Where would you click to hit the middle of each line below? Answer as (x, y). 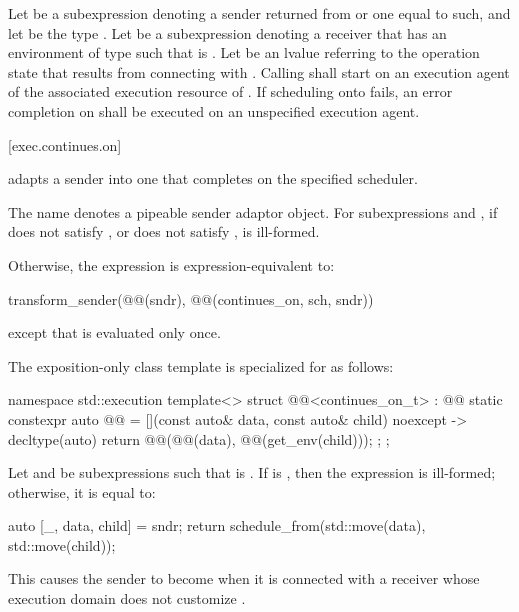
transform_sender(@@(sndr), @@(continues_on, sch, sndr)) (191, 298)
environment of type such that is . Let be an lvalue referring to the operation (244, 52)
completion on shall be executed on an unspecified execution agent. (214, 110)
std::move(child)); (62, 544)
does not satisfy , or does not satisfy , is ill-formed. (164, 231)
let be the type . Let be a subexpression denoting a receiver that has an (227, 32)
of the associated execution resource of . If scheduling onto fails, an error (230, 91)
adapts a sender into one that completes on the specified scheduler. (213, 178)
